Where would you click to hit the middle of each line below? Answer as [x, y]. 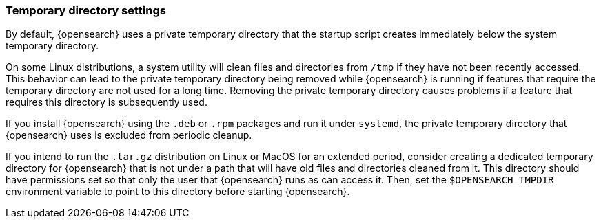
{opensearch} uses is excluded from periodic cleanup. [129, 135]
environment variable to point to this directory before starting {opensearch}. [178, 192]
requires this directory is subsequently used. [106, 102]
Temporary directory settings [86, 10]
